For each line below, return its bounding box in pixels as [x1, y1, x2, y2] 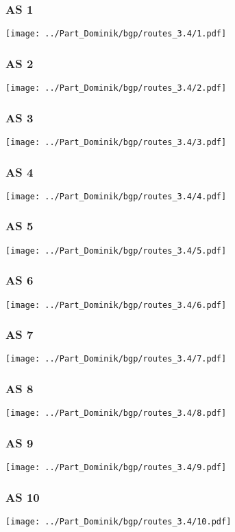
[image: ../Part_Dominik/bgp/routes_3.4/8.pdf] [5, 408, 227, 419]
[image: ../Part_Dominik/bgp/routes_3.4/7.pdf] [5, 354, 227, 364]
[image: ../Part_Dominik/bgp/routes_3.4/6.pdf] [5, 300, 227, 310]
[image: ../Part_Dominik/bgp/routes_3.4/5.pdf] [5, 245, 227, 256]
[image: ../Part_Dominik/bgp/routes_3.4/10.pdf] [5, 517, 232, 527]
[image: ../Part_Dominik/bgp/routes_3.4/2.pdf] [5, 83, 227, 93]
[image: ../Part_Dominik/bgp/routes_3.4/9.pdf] [5, 463, 227, 473]
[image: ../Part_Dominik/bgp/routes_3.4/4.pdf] [5, 191, 227, 201]
